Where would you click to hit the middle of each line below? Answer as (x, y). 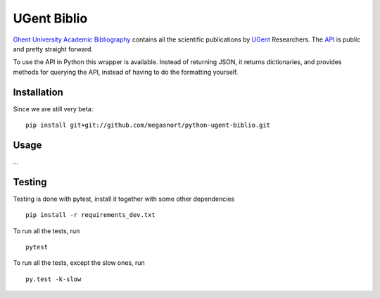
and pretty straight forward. (53, 49)
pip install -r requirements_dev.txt (91, 215)
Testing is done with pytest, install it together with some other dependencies (124, 199)
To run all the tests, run (46, 231)
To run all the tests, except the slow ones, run (79, 263)
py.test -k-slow (53, 279)
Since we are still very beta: (53, 108)
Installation (38, 92)
